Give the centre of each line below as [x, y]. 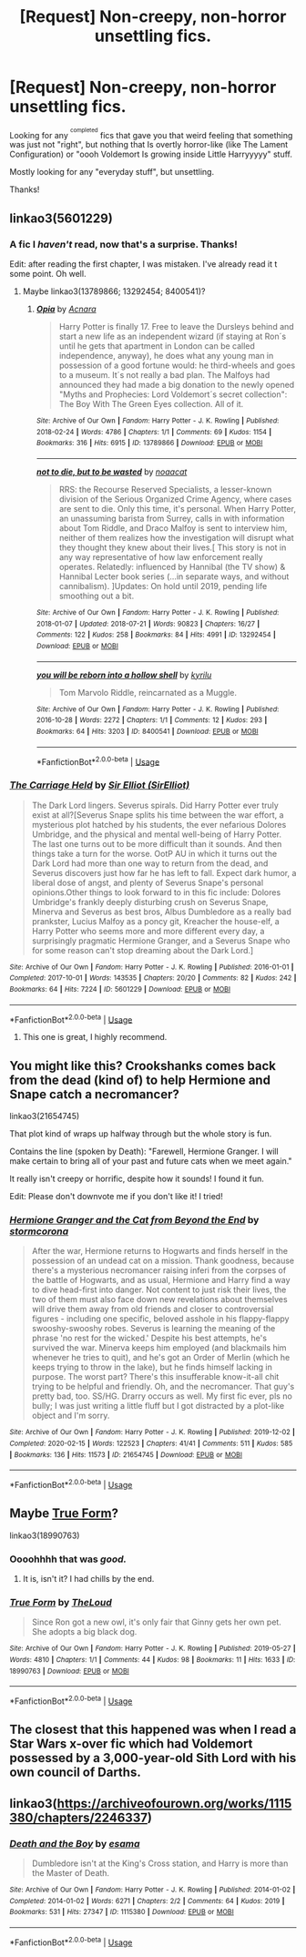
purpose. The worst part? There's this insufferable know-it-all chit [155, 1377]
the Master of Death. [71, 1873]
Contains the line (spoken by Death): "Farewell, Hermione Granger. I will [144, 1152]
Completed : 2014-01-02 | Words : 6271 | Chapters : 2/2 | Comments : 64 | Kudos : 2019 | [147, 1901]
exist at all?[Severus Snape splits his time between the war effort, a [158, 815]
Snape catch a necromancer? [94, 1094]
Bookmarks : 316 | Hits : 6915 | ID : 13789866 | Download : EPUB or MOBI [149, 443]
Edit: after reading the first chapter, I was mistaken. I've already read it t [143, 264]
